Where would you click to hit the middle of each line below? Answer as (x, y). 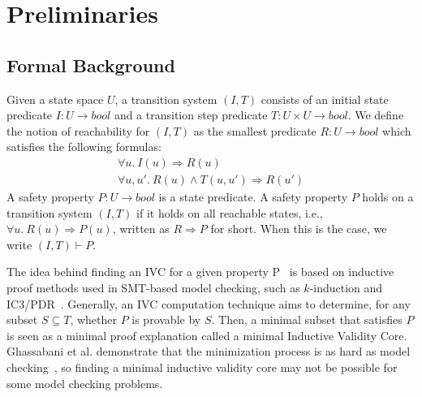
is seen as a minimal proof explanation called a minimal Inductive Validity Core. (207, 335)
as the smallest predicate (255, 130)
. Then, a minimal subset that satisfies (307, 319)
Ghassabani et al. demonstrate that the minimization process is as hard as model (209, 351)
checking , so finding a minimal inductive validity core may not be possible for (202, 367)
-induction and (346, 287)
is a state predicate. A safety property (253, 197)
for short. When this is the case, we (299, 229)
